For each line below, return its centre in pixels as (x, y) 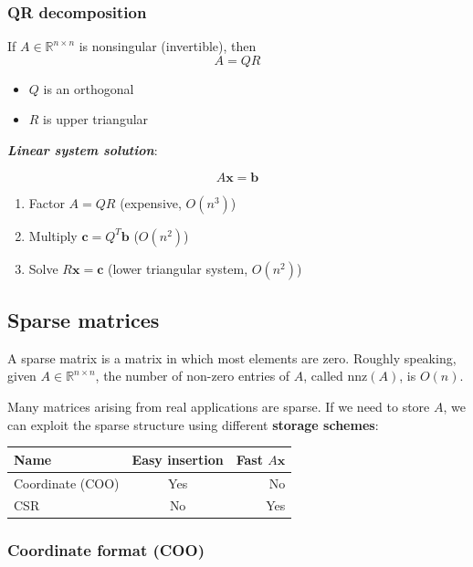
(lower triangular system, (178, 268)
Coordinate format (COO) (106, 550)
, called (323, 376)
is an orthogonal (89, 88)
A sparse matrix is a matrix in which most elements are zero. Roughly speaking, (232, 357)
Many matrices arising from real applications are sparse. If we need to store (219, 406)
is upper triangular (96, 119)
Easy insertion (178, 459)
